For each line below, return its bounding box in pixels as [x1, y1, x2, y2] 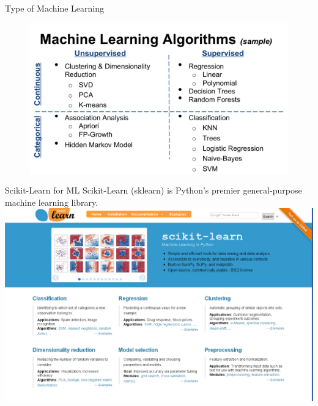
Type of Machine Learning [5, 2, 105, 14]
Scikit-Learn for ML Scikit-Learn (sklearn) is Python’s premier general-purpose [5, 184, 302, 197]
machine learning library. [5, 195, 98, 208]
